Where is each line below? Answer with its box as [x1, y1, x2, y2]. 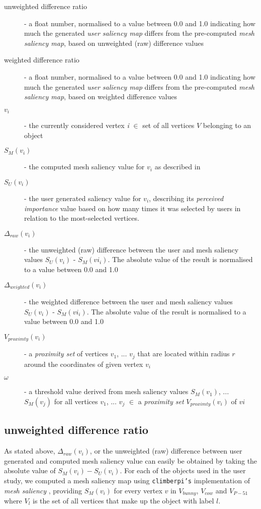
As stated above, [4, 446, 55, 456]
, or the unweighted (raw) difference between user [90, 446, 242, 456]
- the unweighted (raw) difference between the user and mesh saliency [24, 244, 239, 254]
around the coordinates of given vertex [24, 358, 143, 369]
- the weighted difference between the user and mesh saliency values [24, 296, 233, 306]
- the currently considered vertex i [24, 120, 129, 131]
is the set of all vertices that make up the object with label [33, 495, 214, 505]
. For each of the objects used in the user [120, 465, 246, 476]
